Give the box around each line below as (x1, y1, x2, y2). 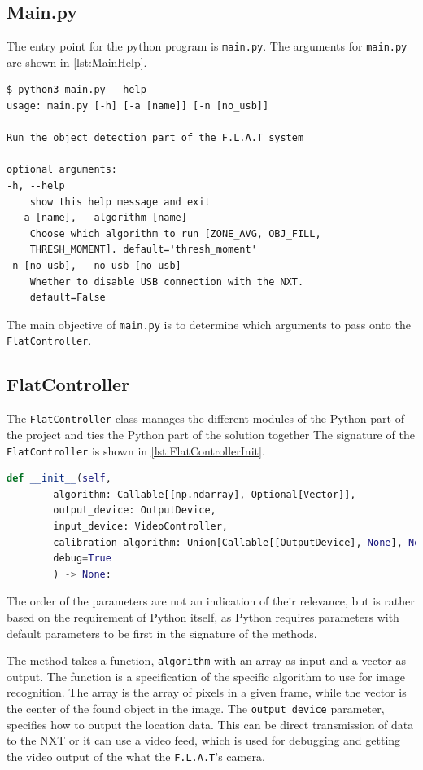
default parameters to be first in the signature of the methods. (7, 624, 317, 641)
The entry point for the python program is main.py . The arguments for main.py (7, 37, 408, 55)
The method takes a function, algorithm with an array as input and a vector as (7, 652, 407, 669)
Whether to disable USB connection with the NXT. (29, 275, 304, 288)
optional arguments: (7, 164, 118, 176)
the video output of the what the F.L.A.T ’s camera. (7, 747, 265, 764)
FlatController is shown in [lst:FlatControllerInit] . (7, 442, 265, 459)
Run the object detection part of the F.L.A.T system (7, 132, 304, 144)
